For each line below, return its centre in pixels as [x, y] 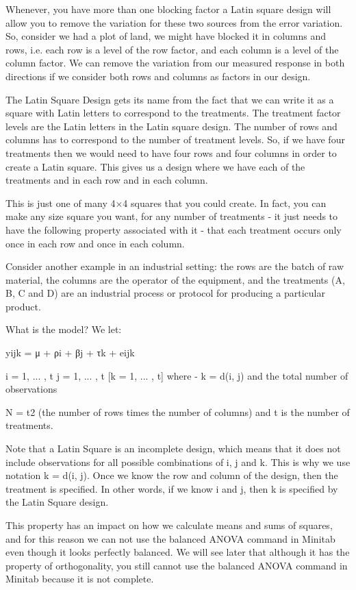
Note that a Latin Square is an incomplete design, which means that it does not [173, 448]
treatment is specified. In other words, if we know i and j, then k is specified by [172, 488]
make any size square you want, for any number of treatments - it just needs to [172, 216]
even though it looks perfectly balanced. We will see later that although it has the [178, 552]
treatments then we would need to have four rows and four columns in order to [171, 152]
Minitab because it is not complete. [80, 579]
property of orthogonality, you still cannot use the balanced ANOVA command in [177, 565]
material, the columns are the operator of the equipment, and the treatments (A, [175, 279]
